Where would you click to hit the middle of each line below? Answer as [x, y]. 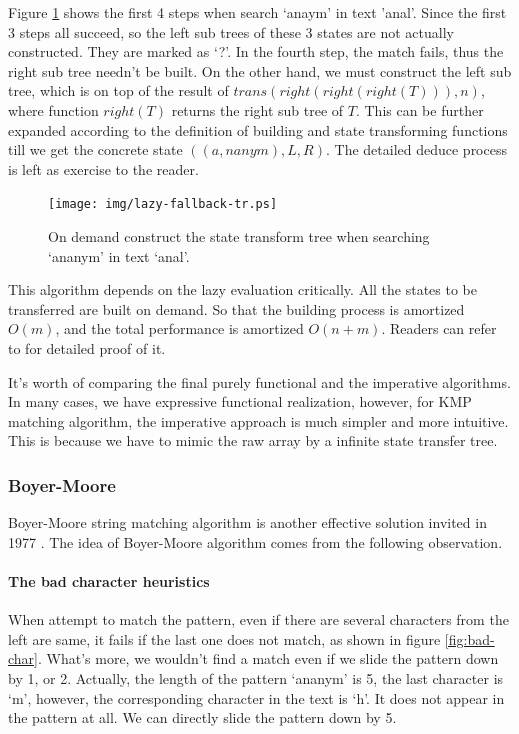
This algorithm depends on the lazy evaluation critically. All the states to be [242, 289]
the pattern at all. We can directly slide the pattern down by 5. [202, 717]
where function [53, 109]
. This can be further [419, 109]
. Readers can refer [439, 328]
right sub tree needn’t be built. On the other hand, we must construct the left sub [260, 70]
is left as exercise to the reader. [103, 168]
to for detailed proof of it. [87, 347]
